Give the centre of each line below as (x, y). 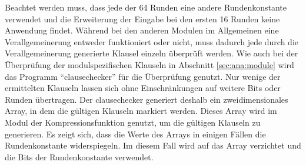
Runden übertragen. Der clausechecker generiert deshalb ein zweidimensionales (147, 99)
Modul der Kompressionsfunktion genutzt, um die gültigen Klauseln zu (133, 122)
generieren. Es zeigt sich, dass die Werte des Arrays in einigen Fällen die (135, 134)
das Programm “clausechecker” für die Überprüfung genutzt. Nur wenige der (143, 76)
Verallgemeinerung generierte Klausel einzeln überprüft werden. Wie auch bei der (152, 53)
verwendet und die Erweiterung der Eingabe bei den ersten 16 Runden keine (142, 18)
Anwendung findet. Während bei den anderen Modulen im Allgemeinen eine (142, 30)
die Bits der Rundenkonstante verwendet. (79, 156)
